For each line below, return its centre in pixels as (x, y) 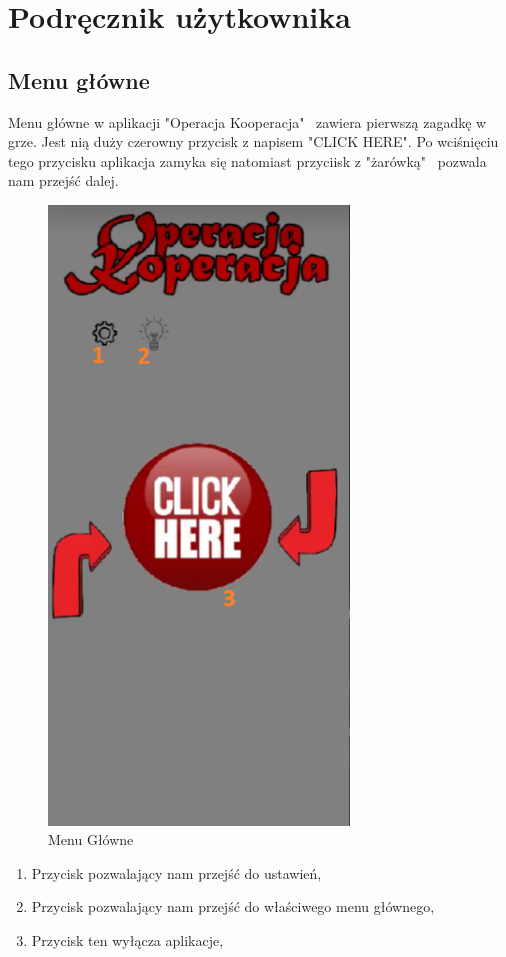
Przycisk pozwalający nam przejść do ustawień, (176, 872)
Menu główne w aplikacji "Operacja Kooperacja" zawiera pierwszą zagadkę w (247, 121)
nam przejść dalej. (63, 180)
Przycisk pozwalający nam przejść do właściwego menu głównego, (233, 906)
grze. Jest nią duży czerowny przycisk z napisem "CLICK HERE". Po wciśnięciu (253, 141)
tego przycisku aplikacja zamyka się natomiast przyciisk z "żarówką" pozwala (247, 160)
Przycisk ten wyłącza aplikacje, (127, 940)
